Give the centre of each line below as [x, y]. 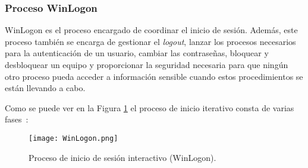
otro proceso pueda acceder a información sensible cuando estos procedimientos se [154, 76]
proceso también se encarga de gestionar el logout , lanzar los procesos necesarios [150, 41]
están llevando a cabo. [45, 88]
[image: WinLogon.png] [73, 138]
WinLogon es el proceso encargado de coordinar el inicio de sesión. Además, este [151, 30]
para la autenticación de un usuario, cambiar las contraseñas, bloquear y [137, 53]
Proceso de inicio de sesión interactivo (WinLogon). [122, 157]
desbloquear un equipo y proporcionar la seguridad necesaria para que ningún [147, 64]
